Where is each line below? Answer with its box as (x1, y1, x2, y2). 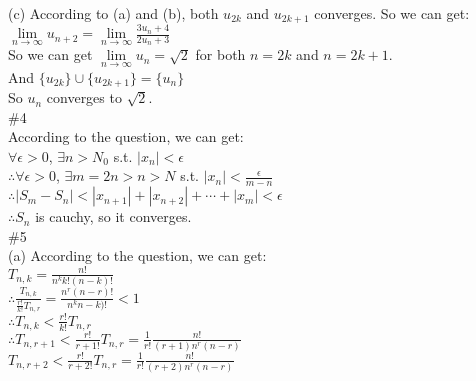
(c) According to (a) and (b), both (8, 3, 219, 23)
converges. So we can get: (314, 3, 470, 23)
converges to (46, 87, 122, 108)
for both (195, 44, 246, 65)
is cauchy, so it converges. (35, 206, 192, 227)
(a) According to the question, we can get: (8, 245, 267, 266)
